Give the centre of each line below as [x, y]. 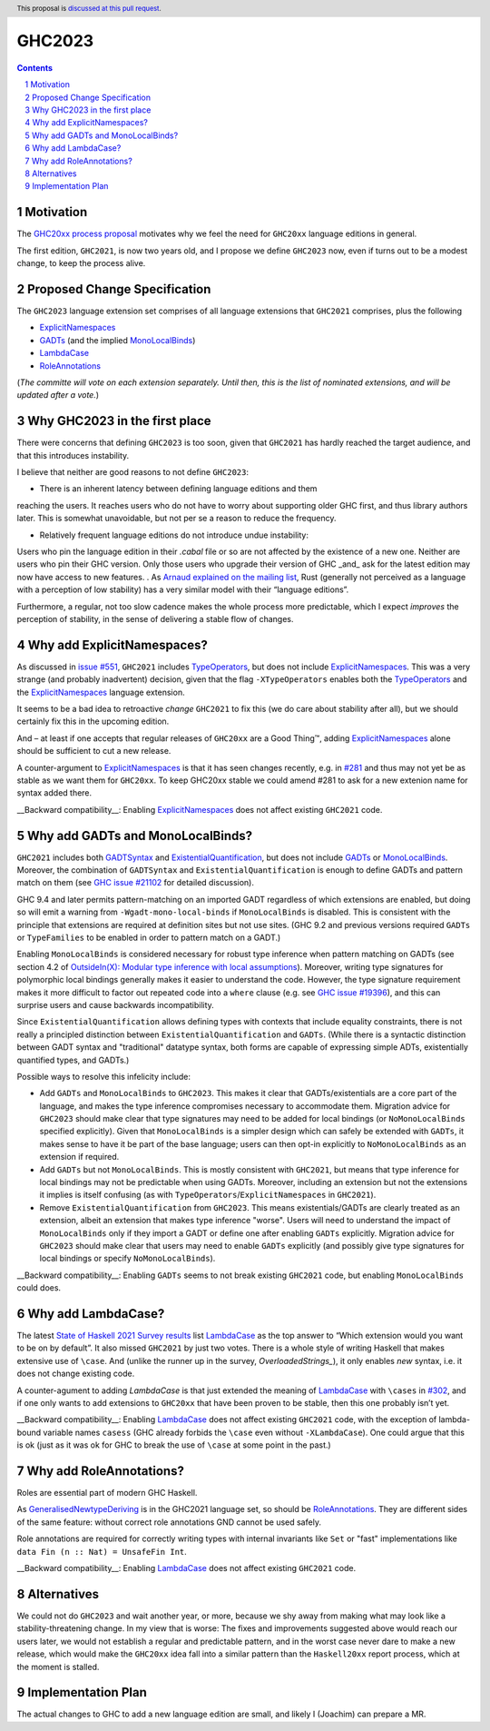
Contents [35, 67]
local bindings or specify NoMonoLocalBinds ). [127, 1259]
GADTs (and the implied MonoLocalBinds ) [118, 340]
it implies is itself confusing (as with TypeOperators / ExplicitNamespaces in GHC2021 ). [208, 1195]
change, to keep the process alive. [81, 263]
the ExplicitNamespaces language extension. [101, 692]
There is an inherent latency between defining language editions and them [178, 489]
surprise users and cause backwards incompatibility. [116, 1004]
